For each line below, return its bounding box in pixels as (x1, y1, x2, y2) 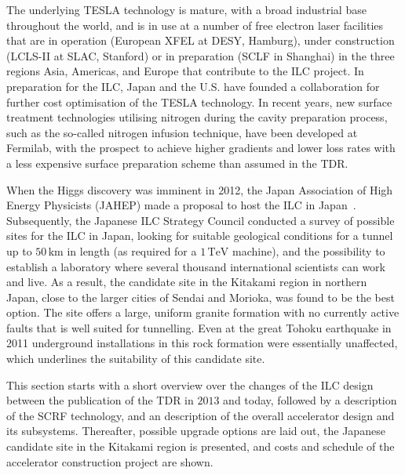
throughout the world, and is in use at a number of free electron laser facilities (6, 16, 384, 33)
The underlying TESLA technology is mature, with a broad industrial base (6, 2, 367, 17)
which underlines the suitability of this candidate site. (6, 350, 265, 367)
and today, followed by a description (223, 392, 397, 408)
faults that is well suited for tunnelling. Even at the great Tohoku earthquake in (6, 319, 392, 335)
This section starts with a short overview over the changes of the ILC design (6, 376, 374, 393)
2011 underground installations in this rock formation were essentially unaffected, (6, 335, 398, 351)
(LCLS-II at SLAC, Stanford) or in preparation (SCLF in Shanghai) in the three (6, 47, 395, 63)
